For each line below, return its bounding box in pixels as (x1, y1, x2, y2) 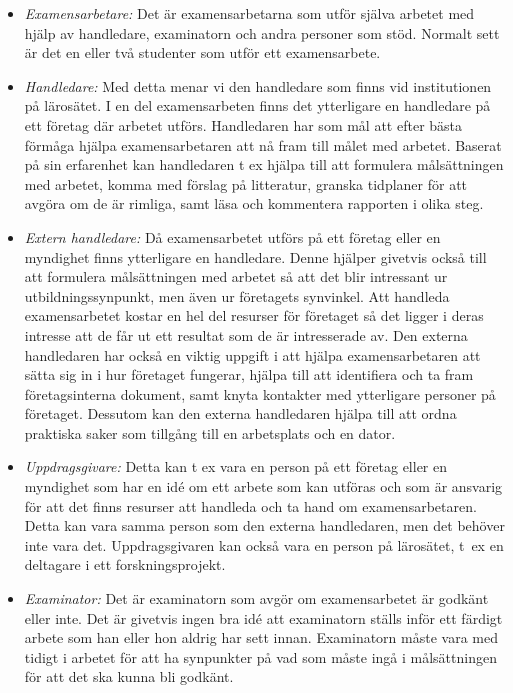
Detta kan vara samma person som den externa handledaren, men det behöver (24, 515, 505, 536)
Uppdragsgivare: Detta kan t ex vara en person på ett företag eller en (24, 456, 448, 477)
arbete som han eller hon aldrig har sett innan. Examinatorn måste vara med (24, 627, 498, 648)
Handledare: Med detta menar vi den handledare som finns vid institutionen (24, 75, 492, 96)
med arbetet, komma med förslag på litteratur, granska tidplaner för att (24, 173, 468, 194)
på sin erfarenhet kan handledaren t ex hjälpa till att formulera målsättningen (24, 154, 504, 175)
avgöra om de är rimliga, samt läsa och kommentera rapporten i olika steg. (24, 193, 484, 214)
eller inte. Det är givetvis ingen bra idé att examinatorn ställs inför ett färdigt (24, 607, 503, 628)
